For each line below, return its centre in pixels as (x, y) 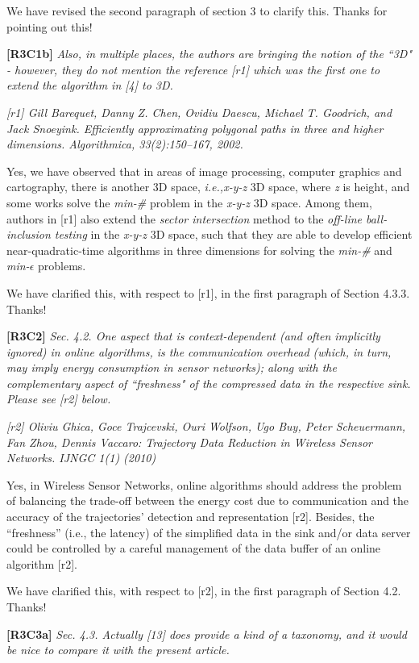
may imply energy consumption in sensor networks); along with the (172, 367)
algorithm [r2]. (42, 563)
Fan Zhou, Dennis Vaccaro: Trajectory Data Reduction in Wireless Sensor (190, 442)
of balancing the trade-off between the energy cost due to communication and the (208, 500)
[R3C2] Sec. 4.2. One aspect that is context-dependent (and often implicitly (193, 336)
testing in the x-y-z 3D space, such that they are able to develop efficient (233, 234)
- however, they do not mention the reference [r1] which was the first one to (193, 69)
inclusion (29, 234)
